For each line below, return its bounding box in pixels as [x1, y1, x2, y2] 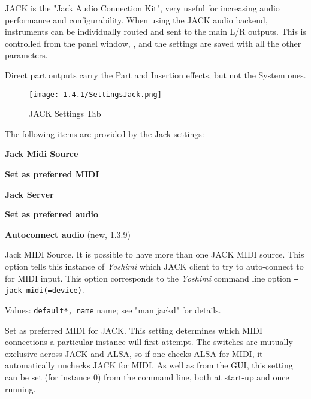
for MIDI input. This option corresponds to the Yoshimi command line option [5, 271, 291, 284]
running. [5, 382, 36, 395]
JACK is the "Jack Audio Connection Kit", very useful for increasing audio [5, 2, 280, 14]
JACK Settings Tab [29, 107, 101, 120]
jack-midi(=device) [5, 286, 82, 295]
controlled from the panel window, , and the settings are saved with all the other [5, 37, 301, 49]
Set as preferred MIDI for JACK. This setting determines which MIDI [5, 324, 263, 336]
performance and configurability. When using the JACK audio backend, [5, 13, 268, 26]
